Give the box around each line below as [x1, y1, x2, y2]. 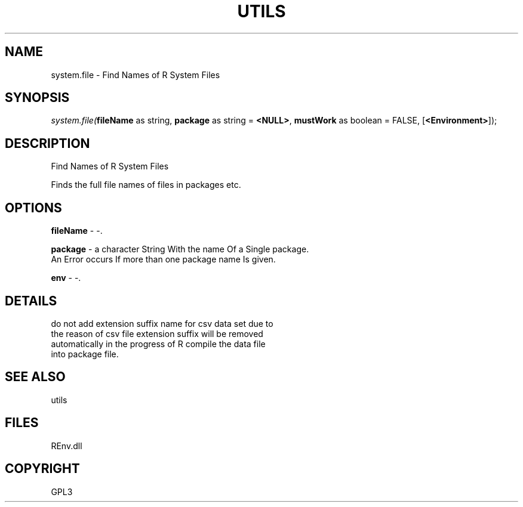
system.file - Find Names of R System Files [51, 69, 220, 80]
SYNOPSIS [5, 90, 70, 106]
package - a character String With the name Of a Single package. [51, 244, 309, 255]
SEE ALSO [5, 369, 66, 385]
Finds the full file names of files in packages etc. [51, 180, 241, 190]
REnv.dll [51, 440, 82, 451]
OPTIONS [5, 200, 62, 215]
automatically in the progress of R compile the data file [51, 338, 266, 349]
